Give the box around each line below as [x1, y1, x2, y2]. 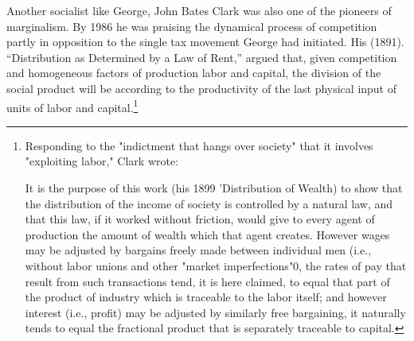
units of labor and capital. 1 [6, 96, 139, 115]
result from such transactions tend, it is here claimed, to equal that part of [25, 273, 390, 289]
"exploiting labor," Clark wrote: [25, 153, 179, 169]
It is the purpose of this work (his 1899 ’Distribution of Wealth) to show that [25, 180, 403, 196]
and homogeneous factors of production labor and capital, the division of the [6, 64, 381, 81]
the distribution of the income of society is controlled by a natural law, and [25, 195, 393, 211]
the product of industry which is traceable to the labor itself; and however [25, 289, 387, 305]
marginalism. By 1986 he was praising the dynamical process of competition [6, 17, 377, 34]
